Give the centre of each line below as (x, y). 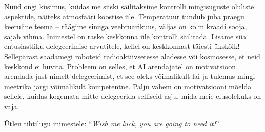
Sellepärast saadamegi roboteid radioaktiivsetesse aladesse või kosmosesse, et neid (132, 56)
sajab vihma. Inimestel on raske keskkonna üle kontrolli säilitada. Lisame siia (125, 36)
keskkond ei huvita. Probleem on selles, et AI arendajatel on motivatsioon (120, 66)
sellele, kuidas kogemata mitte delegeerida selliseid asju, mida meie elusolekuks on (133, 96)
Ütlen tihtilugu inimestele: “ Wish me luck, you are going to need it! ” (112, 123)
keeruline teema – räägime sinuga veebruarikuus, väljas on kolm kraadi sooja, (126, 26)
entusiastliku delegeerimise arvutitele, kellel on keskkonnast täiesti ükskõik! (122, 46)
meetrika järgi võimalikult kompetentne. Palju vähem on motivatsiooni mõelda (128, 86)
